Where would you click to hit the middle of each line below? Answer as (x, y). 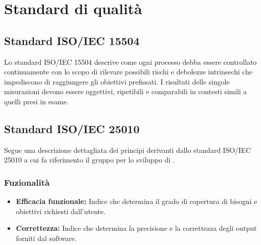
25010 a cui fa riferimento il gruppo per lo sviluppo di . (90, 160)
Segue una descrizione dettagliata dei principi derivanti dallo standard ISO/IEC (128, 150)
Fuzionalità (27, 182)
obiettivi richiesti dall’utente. (61, 211)
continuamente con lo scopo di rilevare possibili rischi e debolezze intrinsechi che (128, 72)
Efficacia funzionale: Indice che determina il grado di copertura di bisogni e (137, 201)
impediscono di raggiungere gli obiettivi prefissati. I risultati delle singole (117, 81)
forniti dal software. (46, 238)
